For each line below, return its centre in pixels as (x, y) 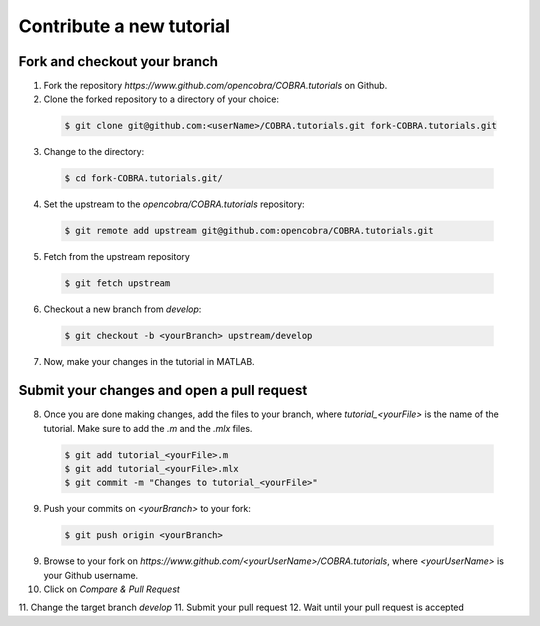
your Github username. (91, 575)
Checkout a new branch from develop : (122, 309)
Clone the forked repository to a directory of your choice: (161, 99)
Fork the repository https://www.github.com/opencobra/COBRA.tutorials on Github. (215, 86)
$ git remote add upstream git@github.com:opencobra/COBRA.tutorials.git (249, 231)
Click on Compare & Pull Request (111, 589)
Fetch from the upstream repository (116, 257)
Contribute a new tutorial (124, 26)
